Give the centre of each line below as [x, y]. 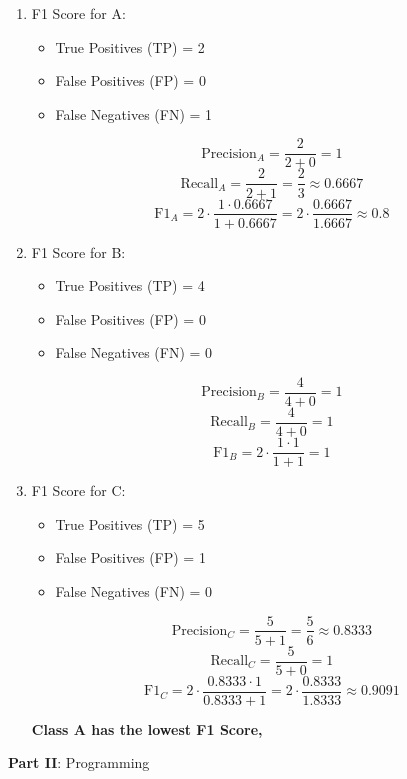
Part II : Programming [79, 762]
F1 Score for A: [78, 13]
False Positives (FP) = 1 [130, 557]
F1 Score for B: [78, 251]
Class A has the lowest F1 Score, [147, 728]
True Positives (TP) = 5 [130, 523]
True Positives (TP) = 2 [130, 46]
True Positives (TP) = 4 [130, 285]
